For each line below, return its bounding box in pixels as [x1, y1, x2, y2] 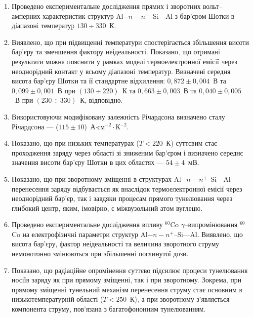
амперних [11, 10, 41, 21]
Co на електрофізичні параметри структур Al [11, 229, 148, 239]
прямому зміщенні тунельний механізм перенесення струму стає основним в [11, 284, 243, 294]
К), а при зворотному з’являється [129, 294, 230, 304]
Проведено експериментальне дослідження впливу [11, 219, 163, 230]
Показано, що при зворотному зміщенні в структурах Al [11, 173, 181, 184]
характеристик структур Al [42, 10, 124, 21]
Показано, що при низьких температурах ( [11, 138, 139, 148]
